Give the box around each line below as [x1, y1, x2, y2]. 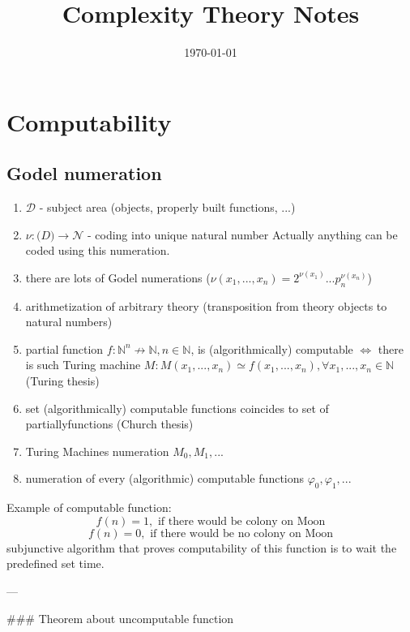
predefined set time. [6, 555, 105, 572]
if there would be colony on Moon [157, 515, 326, 527]
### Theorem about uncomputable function [6, 609, 234, 626]
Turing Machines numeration [25, 442, 169, 459]
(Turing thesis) [25, 372, 100, 389]
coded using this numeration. [25, 242, 170, 259]
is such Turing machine [25, 356, 141, 373]
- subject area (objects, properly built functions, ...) [39, 199, 296, 216]
